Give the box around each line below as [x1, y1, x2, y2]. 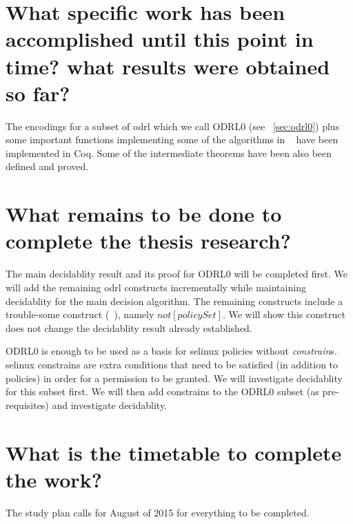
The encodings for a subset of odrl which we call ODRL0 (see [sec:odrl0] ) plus [6, 118, 340, 133]
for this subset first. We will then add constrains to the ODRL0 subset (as [6, 384, 319, 399]
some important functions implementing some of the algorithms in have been [6, 132, 339, 147]
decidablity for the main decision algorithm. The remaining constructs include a [6, 293, 343, 308]
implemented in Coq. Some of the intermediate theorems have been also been [6, 145, 332, 160]
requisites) [6, 397, 49, 412]
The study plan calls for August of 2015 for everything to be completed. [6, 505, 310, 519]
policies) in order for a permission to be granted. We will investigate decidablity [6, 370, 343, 385]
